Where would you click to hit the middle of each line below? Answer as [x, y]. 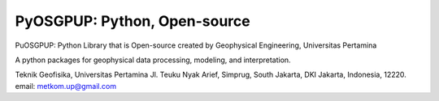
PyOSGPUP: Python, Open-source [133, 21]
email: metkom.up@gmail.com [66, 86]
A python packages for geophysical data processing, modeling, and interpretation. [153, 60]
